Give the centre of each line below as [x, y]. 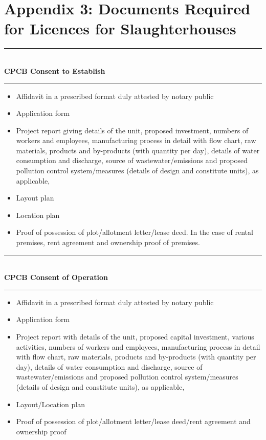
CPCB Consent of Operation [56, 277]
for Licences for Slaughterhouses [120, 28]
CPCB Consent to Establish [55, 71]
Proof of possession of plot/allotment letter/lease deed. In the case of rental [135, 232]
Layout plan [35, 198]
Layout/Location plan [50, 404]
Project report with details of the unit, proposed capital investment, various [135, 336]
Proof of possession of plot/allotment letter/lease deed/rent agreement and [133, 421]
